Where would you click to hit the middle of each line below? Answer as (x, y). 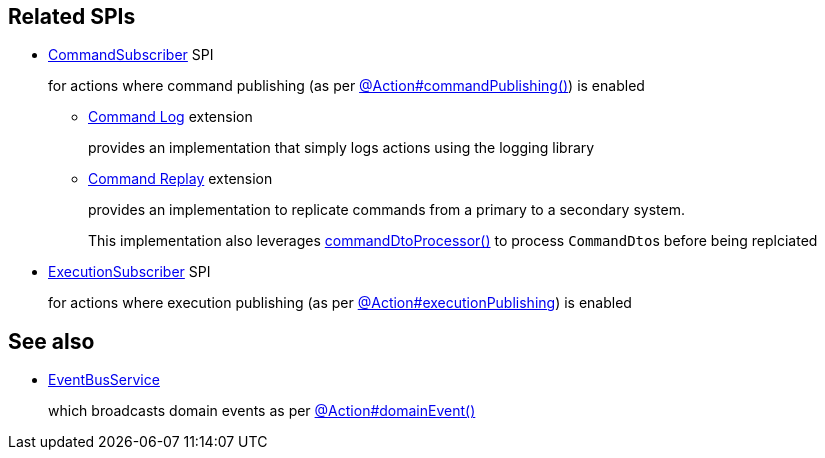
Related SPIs (72, 16)
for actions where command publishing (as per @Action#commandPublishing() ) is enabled (346, 86)
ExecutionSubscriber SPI (129, 272)
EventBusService (104, 380)
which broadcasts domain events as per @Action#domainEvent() (262, 411)
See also (51, 341)
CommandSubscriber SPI (131, 55)
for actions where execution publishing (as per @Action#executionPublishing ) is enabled (340, 303)
